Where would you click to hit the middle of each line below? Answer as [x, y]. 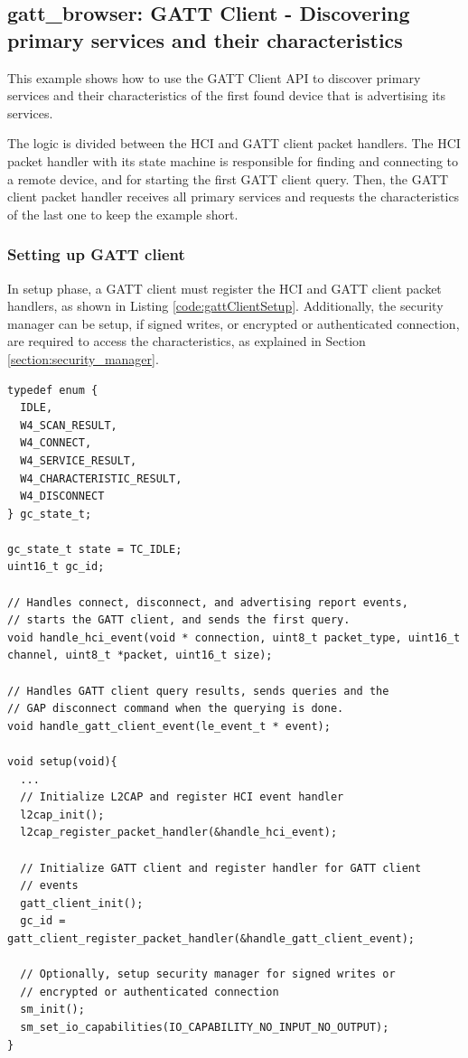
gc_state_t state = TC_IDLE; [95, 549]
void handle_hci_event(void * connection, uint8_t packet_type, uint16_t [234, 637]
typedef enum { [53, 390]
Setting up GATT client [96, 254]
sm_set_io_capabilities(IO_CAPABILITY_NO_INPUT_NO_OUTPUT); [205, 1027]
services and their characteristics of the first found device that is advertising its [227, 95]
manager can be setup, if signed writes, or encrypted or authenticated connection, [234, 323]
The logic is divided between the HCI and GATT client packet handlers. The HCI [234, 143]
